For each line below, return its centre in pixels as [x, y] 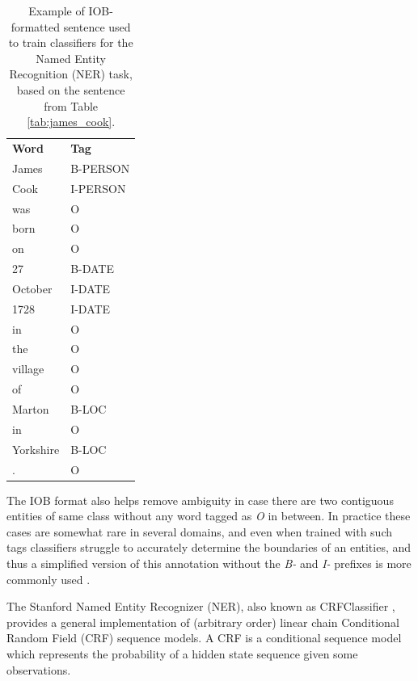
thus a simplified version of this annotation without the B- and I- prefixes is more [209, 563]
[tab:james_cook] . [71, 122]
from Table [71, 105]
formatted [35, 26]
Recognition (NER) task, [71, 74]
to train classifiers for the [71, 42]
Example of [57, 11]
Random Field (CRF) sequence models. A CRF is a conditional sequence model [204, 638]
